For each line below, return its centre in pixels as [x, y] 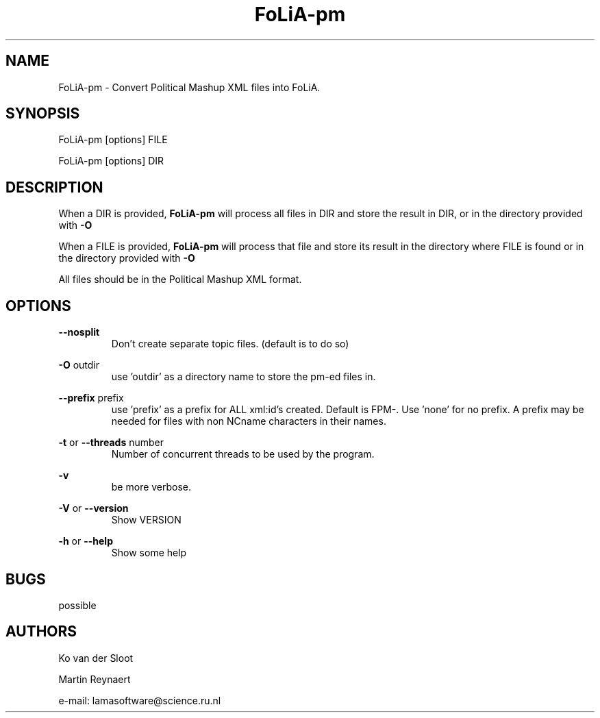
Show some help [149, 553]
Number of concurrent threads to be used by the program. [243, 454]
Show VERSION [146, 520]
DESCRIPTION [54, 187]
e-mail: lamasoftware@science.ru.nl [140, 700]
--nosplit [79, 332]
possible [77, 605]
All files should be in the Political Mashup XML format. [180, 280]
